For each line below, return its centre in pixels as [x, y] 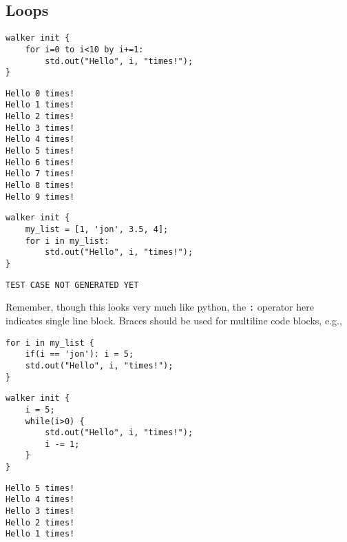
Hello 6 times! [40, 162]
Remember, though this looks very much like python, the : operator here [160, 307]
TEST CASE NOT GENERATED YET [72, 285]
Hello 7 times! [40, 174]
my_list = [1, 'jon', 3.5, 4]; [97, 230]
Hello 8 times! [40, 186]
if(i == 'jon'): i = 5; [80, 354]
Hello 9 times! [40, 197]
